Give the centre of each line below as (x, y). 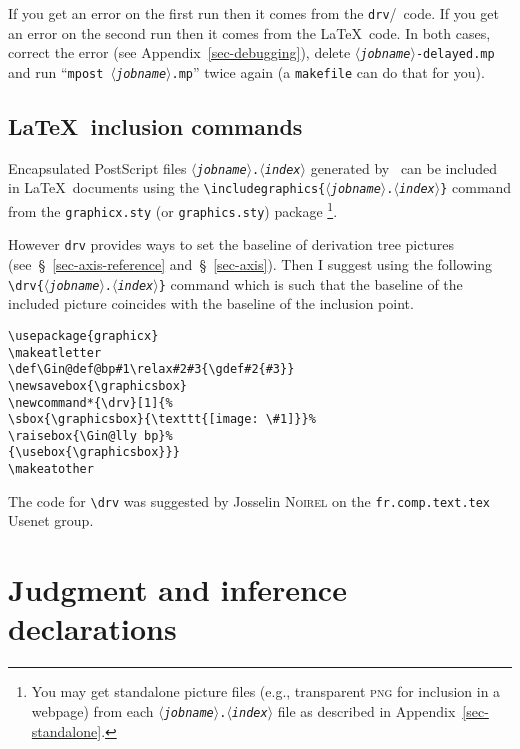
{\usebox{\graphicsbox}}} (94, 452)
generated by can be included (403, 167)
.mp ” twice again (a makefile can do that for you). (328, 71)
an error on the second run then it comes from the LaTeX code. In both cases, (249, 32)
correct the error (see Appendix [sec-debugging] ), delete (179, 52)
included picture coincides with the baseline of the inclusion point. (211, 303)
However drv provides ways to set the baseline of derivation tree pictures (231, 244)
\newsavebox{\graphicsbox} (97, 385)
